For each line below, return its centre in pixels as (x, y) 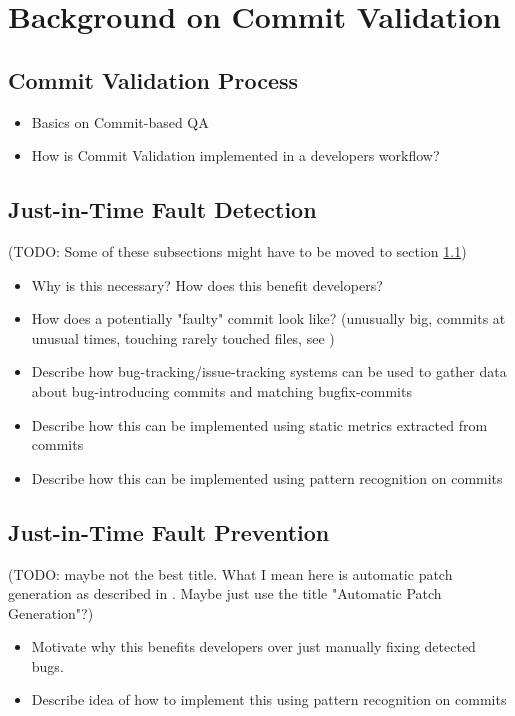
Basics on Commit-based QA (120, 121)
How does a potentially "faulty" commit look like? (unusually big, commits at (268, 318)
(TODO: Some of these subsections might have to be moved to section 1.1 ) (237, 250)
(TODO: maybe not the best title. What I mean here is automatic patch (230, 573)
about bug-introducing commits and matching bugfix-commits (221, 390)
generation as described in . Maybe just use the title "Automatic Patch (225, 593)
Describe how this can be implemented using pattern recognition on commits (267, 477)
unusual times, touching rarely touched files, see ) (183, 337)
